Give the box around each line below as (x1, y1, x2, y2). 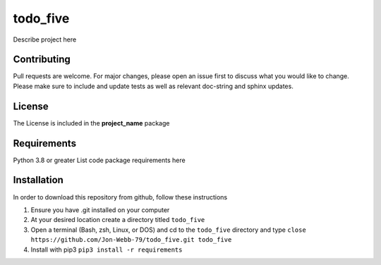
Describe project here (13, 35, 77, 44)
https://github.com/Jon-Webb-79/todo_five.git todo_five (30, 236, 232, 244)
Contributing (13, 54, 71, 66)
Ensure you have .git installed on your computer (30, 205, 170, 214)
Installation (13, 174, 64, 186)
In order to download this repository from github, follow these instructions (13, 192, 228, 201)
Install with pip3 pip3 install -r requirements (30, 245, 183, 254)
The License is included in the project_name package (13, 118, 170, 127)
